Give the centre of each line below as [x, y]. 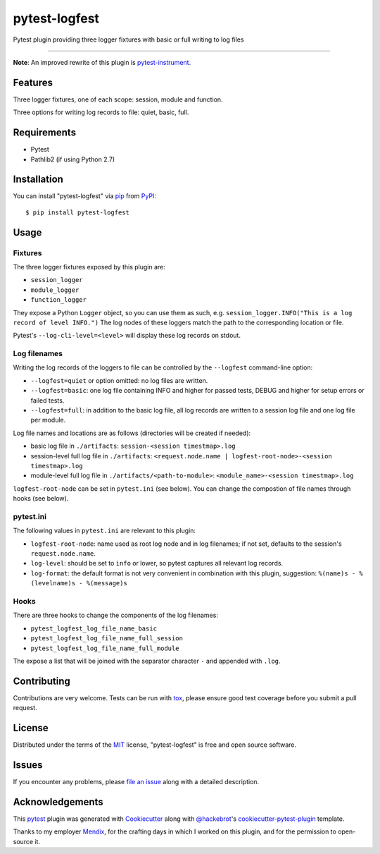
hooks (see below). [41, 499]
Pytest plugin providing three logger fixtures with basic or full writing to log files [128, 39]
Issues [28, 765]
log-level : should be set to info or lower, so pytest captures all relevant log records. [157, 563]
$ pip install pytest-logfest [78, 212]
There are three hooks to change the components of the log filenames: [115, 615]
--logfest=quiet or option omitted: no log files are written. [119, 380]
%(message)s [107, 583]
